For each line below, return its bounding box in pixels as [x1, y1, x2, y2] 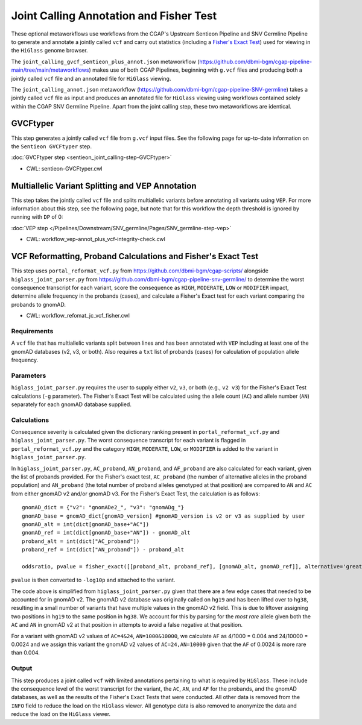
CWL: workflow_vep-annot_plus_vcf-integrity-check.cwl [26, 236, 165, 243]
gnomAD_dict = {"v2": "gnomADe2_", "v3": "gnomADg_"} [22, 504, 184, 511]
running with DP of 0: [11, 213, 63, 221]
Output [11, 664, 33, 673]
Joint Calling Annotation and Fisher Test [11, 9, 217, 22]
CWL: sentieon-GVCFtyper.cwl [26, 165, 103, 172]
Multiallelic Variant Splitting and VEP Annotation [11, 181, 197, 191]
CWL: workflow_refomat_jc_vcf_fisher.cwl [26, 312, 130, 319]
